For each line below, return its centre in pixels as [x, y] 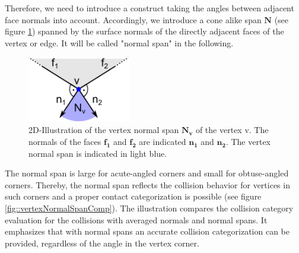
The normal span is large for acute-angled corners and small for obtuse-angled [147, 173]
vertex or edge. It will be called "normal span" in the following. [119, 42]
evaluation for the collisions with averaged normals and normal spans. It [136, 219]
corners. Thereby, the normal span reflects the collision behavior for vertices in [147, 184]
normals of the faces [65, 142]
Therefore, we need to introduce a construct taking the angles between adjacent [149, 8]
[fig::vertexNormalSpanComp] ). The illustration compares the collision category [149, 208]
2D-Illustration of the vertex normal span [104, 130]
